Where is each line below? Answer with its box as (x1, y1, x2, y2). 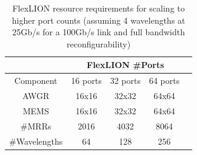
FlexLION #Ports (87, 58, 164, 71)
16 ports (71, 74, 102, 87)
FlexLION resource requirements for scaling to (12, 2, 185, 14)
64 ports (149, 74, 180, 87)
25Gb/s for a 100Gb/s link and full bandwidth (12, 26, 185, 38)
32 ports (110, 74, 141, 87)
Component (14, 74, 58, 87)
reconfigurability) (67, 37, 131, 50)
